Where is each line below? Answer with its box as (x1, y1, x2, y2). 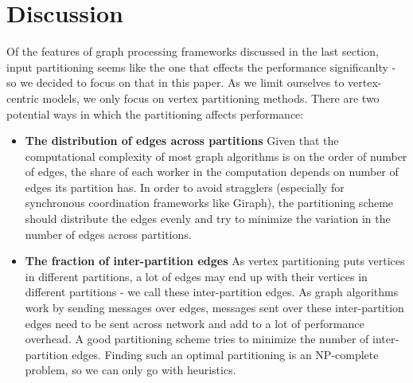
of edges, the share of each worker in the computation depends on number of (25, 163, 399, 180)
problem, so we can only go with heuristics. (25, 362, 236, 378)
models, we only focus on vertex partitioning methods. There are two (42, 89, 380, 106)
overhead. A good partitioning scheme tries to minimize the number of (25, 330, 369, 347)
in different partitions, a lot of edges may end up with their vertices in (25, 268, 368, 284)
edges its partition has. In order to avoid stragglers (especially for (25, 178, 345, 195)
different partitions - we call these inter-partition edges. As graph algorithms (25, 283, 399, 300)
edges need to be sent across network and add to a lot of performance (25, 315, 364, 331)
